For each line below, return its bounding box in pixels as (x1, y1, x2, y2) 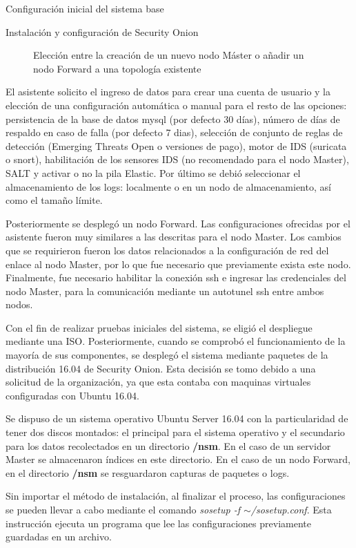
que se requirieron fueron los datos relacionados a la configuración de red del (6, 243, 329, 257)
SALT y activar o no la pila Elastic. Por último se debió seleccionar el (6, 165, 301, 180)
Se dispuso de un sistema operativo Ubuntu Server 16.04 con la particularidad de (6, 411, 348, 426)
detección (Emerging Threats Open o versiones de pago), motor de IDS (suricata (6, 138, 347, 153)
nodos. (6, 297, 33, 312)
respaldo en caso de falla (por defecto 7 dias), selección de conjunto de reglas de (6, 125, 343, 140)
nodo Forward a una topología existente (33, 61, 201, 75)
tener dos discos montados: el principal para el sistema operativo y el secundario (6, 425, 345, 440)
